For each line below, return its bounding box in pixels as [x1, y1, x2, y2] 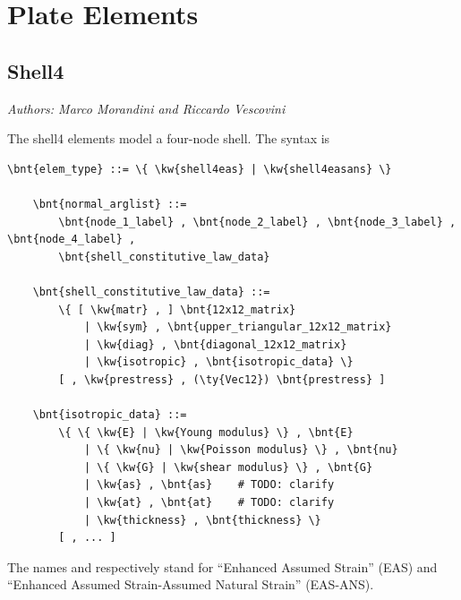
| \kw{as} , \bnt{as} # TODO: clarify [83, 478, 335, 492]
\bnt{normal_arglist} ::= [32, 197, 187, 210]
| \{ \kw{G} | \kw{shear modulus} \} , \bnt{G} [83, 460, 373, 474]
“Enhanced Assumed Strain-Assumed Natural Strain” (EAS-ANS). [7, 575, 374, 594]
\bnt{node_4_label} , [7, 233, 136, 246]
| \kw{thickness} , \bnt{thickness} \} [83, 513, 321, 527]
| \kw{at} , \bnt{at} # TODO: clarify [83, 496, 335, 510]
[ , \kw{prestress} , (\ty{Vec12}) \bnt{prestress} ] [58, 373, 386, 386]
